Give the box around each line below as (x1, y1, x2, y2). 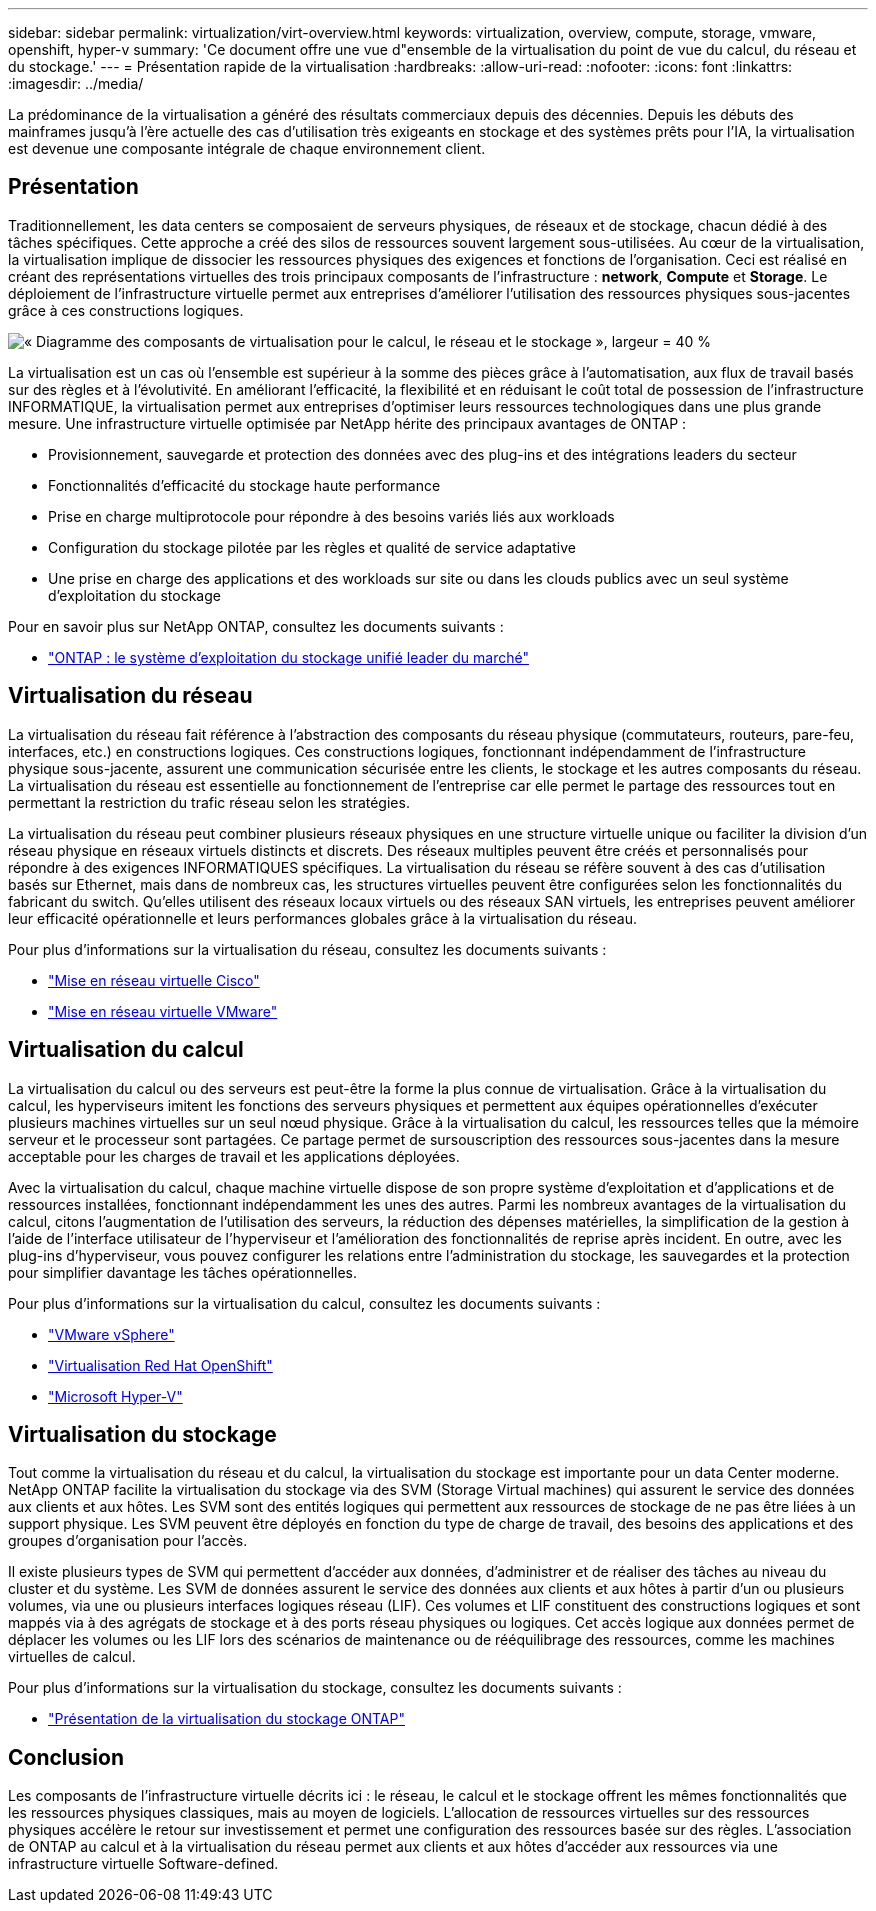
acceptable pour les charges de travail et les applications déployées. (8, 1147, 460, 1165)
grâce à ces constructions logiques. (8, 301, 244, 319)
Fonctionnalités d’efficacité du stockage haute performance (48, 476, 441, 494)
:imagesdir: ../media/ (8, 75, 144, 92)
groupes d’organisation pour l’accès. (8, 1532, 248, 1550)
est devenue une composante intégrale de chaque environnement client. (8, 140, 486, 157)
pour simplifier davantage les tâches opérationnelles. (8, 1263, 358, 1281)
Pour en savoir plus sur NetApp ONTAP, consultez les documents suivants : (8, 617, 504, 635)
